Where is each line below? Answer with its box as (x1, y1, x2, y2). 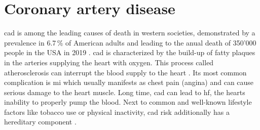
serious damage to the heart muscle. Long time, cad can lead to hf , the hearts (4, 86, 245, 97)
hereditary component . (4, 116, 77, 127)
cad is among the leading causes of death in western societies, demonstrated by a (4, 27, 255, 38)
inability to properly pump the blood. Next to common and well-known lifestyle (4, 97, 252, 107)
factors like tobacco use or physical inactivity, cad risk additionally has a (4, 106, 230, 117)
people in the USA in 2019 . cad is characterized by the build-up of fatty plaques (4, 47, 255, 58)
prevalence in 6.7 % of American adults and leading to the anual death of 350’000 (4, 37, 256, 48)
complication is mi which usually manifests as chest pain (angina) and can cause (4, 77, 254, 88)
